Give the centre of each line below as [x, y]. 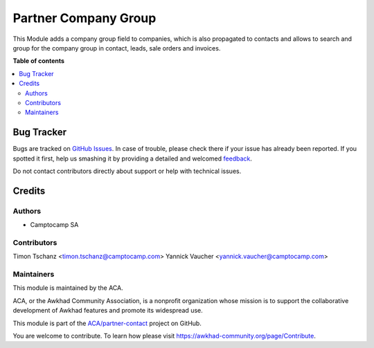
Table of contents [39, 61]
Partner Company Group [84, 18]
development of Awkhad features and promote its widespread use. [108, 311]
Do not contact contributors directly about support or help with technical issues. [127, 171]
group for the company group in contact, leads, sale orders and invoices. [117, 48]
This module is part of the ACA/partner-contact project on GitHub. [107, 323]
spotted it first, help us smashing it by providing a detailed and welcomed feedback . [133, 158]
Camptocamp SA [54, 225]
